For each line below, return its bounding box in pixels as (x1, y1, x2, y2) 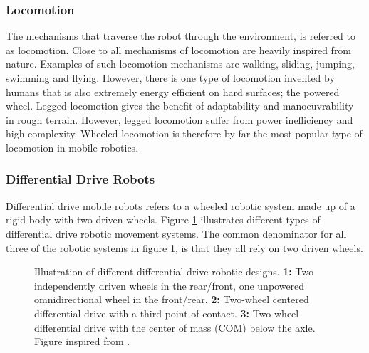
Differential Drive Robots (6, 170, 155, 188)
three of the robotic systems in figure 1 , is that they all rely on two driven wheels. (6, 240, 363, 255)
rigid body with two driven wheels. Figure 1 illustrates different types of (6, 212, 321, 227)
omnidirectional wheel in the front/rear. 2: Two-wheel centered (34, 292, 309, 307)
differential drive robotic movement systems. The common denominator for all (6, 226, 347, 241)
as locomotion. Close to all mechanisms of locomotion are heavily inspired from (6, 42, 352, 57)
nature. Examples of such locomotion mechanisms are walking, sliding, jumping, (6, 56, 355, 71)
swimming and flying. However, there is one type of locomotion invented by (6, 70, 335, 85)
